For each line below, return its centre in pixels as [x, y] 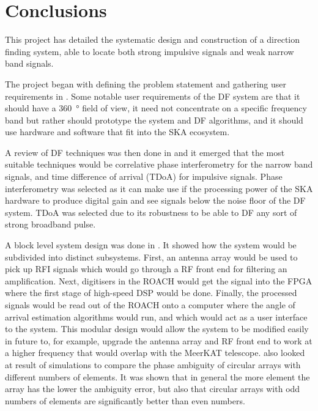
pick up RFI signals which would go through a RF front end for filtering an [146, 269]
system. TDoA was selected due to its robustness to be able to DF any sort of [151, 212]
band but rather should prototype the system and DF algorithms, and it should [154, 120]
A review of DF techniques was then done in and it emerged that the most [145, 152]
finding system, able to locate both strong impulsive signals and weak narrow [150, 51]
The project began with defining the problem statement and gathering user [146, 83]
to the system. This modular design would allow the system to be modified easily [157, 329]
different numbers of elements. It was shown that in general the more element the [157, 376]
